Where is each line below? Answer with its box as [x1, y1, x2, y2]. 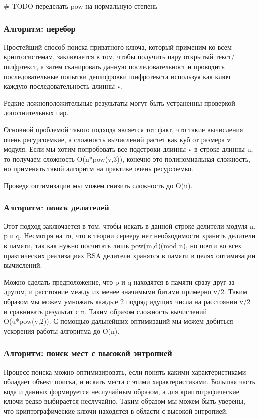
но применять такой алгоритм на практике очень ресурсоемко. [4, 163, 193, 174]
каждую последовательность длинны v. [4, 81, 123, 91]
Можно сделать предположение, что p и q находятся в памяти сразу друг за [4, 276, 235, 287]
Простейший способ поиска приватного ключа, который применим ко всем [4, 41, 232, 52]
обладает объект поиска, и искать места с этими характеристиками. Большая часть [4, 376, 255, 387]
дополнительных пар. [4, 107, 69, 118]
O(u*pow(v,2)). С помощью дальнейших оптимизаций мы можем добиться [4, 316, 233, 326]
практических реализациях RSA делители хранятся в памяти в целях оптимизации [4, 250, 256, 260]
